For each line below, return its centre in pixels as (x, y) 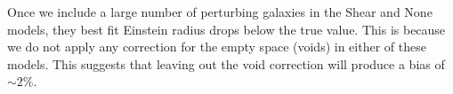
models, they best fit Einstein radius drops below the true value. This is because (226, 29)
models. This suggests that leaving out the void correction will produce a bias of (226, 63)
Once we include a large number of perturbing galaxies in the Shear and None (220, 12)
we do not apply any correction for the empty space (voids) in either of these (217, 47)
